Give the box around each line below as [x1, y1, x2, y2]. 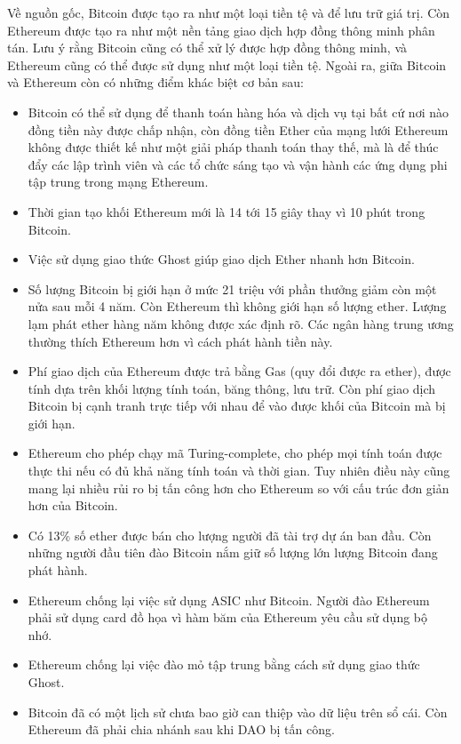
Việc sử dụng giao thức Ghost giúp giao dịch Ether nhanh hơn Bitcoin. [28, 250, 415, 268]
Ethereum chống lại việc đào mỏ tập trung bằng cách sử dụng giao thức [28, 655, 420, 674]
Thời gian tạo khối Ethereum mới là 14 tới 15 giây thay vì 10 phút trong [28, 202, 425, 220]
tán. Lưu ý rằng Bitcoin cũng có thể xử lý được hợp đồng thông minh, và [7, 38, 408, 57]
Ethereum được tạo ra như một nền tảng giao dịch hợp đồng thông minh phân [7, 20, 435, 39]
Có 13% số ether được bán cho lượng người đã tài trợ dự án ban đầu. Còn [28, 525, 432, 544]
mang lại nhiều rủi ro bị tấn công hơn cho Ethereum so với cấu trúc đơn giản [28, 478, 449, 497]
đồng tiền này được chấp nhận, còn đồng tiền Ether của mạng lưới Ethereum [28, 120, 449, 139]
